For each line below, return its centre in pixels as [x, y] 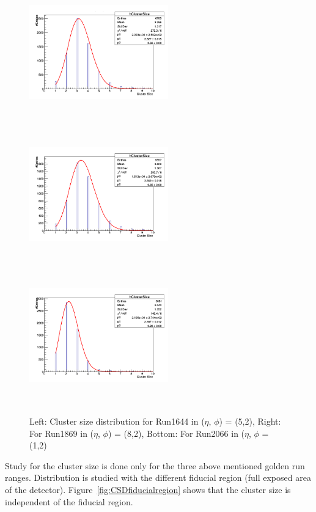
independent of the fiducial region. [69, 501]
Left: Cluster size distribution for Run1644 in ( [117, 421]
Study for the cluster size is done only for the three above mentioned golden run [155, 465]
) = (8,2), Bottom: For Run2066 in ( [176, 433]
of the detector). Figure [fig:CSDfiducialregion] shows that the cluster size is [148, 490]
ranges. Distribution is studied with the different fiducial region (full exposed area [158, 477]
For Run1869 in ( [62, 433]
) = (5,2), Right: [250, 421]
